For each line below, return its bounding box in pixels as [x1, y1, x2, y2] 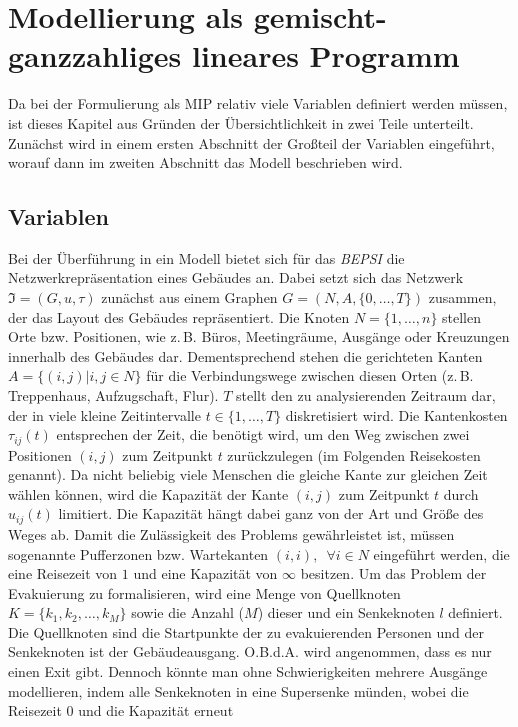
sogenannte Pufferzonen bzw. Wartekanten [8, 543, 269, 564]
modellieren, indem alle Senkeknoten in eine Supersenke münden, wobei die [8, 680, 469, 701]
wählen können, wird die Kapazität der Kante [8, 483, 289, 504]
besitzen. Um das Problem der [300, 563, 487, 584]
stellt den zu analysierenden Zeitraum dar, [235, 385, 496, 406]
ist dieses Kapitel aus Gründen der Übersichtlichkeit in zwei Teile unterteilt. [8, 112, 474, 133]
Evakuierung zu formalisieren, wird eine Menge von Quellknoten [8, 582, 401, 603]
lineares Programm [191, 35, 460, 76]
